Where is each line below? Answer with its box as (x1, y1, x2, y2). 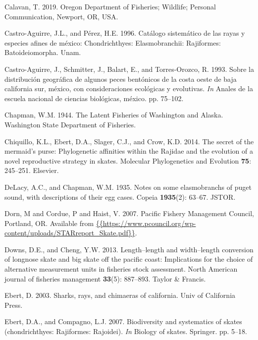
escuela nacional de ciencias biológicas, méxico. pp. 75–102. (4, 93, 184, 103)
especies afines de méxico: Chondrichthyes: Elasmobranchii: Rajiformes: (4, 37, 221, 48)
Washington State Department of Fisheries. (4, 119, 136, 129)
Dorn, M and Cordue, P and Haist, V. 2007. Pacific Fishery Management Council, (4, 208, 254, 219)
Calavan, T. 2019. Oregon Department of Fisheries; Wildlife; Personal (4, 1, 216, 11)
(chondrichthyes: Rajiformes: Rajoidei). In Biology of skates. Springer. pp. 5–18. (4, 326, 247, 337)
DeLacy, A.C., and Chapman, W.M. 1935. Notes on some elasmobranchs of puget (4, 181, 252, 192)
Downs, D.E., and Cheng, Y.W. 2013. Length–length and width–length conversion (4, 244, 254, 254)
